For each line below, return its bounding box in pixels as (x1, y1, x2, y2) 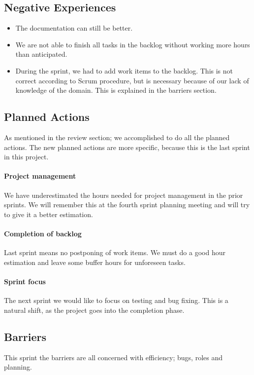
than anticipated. (15, 49, 67, 59)
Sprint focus (4, 276, 46, 286)
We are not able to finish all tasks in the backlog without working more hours (15, 39, 250, 49)
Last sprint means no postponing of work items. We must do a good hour (4, 247, 225, 258)
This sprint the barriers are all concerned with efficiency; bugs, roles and (4, 352, 222, 362)
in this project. (4, 151, 49, 162)
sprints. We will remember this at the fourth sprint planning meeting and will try (4, 199, 250, 210)
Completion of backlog (4, 228, 82, 238)
